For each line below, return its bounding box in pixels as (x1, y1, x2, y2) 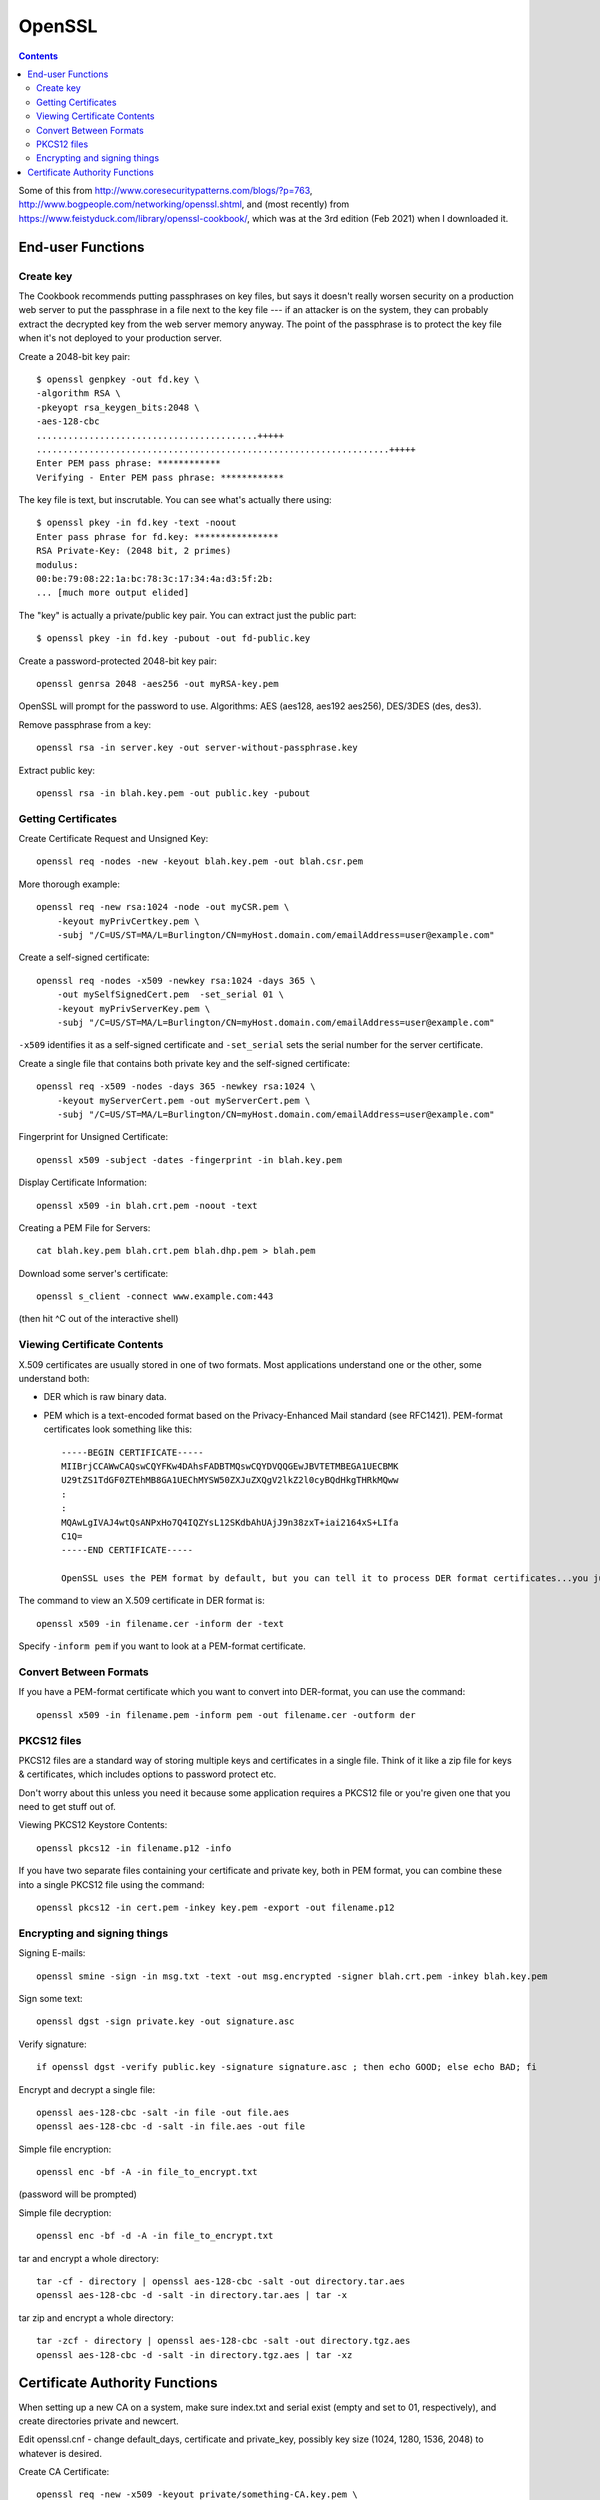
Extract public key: (18, 764, 95, 776)
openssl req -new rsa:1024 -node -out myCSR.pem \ (36, 901, 290, 913)
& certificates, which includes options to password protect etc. (18, 1768, 277, 1780)
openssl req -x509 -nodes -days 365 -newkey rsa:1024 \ (36, 1081, 316, 1092)
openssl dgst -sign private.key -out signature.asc (36, 2016, 295, 2027)
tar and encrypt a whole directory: (18, 2252, 160, 2264)
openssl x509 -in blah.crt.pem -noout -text (36, 1200, 259, 1211)
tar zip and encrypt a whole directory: (18, 2311, 174, 2324)
